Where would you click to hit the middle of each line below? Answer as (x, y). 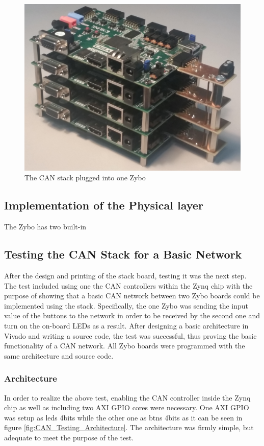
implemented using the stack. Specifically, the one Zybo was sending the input (126, 305)
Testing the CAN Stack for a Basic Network (123, 254)
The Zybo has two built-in (45, 227)
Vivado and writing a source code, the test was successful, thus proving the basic (130, 335)
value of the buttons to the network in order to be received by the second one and (132, 315)
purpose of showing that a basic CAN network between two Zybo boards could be (132, 296)
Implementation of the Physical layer (104, 205)
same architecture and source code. (59, 355)
